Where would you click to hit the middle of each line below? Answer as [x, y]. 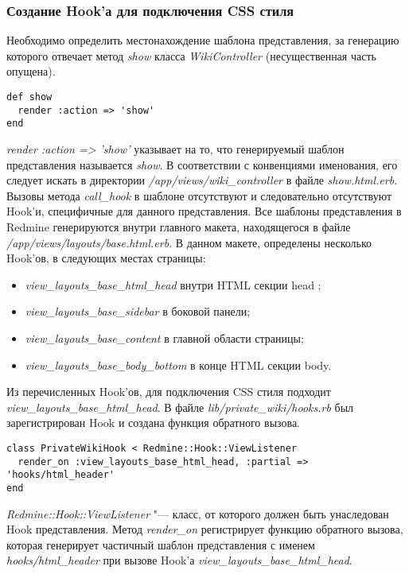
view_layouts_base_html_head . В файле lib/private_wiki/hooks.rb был [180, 407]
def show [29, 97]
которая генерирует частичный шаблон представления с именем [161, 544]
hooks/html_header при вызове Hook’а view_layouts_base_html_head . [179, 560]
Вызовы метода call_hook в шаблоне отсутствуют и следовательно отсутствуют [199, 195]
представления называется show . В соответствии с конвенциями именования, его [202, 164]
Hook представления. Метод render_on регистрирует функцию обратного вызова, [205, 529]
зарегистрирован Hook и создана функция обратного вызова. [154, 423]
